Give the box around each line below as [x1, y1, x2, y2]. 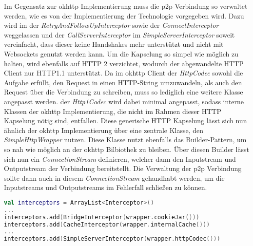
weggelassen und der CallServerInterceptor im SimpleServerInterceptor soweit [4, 29, 235, 39]
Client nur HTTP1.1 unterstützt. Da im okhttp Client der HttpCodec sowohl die [4, 68, 243, 78]
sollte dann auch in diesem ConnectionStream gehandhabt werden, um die [4, 172, 225, 183]
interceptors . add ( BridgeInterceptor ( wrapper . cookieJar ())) [4, 213, 199, 221]
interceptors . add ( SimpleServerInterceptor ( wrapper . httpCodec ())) [4, 235, 220, 243]
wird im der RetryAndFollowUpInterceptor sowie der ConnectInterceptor [4, 20, 219, 30]
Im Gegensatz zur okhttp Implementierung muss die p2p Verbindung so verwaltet [4, 1, 248, 11]
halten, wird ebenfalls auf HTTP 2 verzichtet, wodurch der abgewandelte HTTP [4, 58, 244, 68]
